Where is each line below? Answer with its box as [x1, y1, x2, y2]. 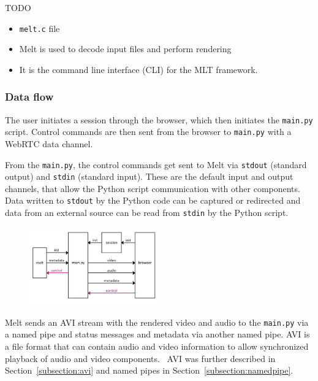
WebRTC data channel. [5, 137, 93, 150]
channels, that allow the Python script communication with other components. [5, 182, 300, 194]
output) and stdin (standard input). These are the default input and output [5, 170, 293, 183]
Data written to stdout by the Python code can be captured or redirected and [5, 194, 301, 207]
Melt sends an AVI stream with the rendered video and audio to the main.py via [5, 315, 309, 328]
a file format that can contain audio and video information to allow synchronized [5, 340, 309, 353]
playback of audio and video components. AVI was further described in [5, 352, 276, 364]
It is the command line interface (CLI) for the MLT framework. [19, 63, 258, 75]
